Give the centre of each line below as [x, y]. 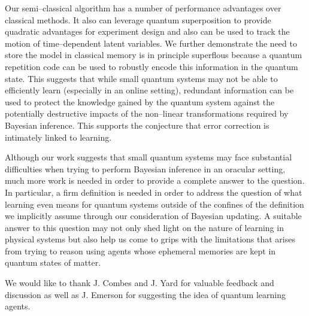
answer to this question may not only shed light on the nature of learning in [144, 227]
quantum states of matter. [53, 262]
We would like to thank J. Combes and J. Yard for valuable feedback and [140, 283]
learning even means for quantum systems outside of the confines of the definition [154, 204]
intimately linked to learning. [58, 137]
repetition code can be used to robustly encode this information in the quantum [152, 66]
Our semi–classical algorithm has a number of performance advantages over [143, 8]
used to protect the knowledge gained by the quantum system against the [140, 101]
